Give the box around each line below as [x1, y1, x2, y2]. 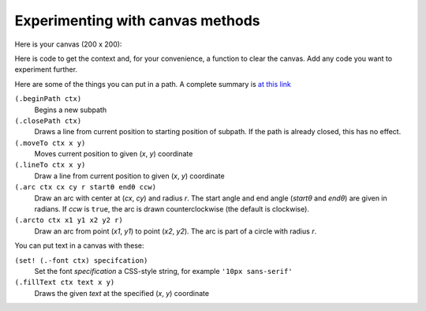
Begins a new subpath [34, 105, 106, 114]
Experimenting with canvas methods [14, 12, 260, 29]
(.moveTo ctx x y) [14, 138, 86, 148]
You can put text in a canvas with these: [14, 241, 145, 250]
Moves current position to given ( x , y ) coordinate [34, 149, 193, 159]
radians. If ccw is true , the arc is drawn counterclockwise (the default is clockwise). [34, 204, 309, 214]
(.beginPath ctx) [14, 95, 82, 103]
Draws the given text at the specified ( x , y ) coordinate [34, 288, 209, 298]
